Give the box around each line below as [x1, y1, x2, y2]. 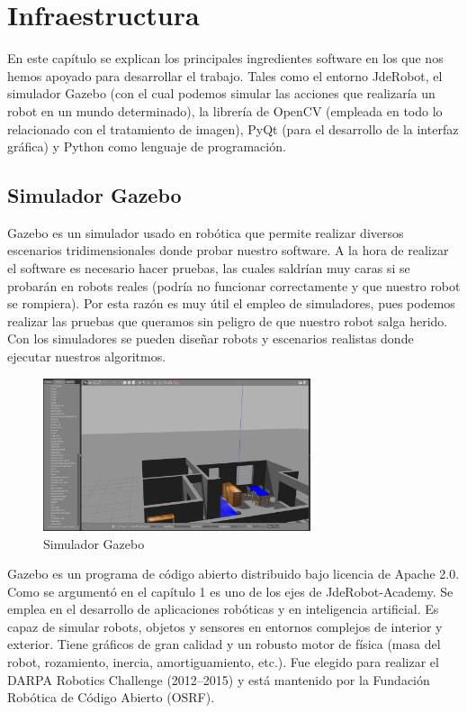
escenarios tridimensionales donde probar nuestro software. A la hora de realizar [7, 241, 449, 260]
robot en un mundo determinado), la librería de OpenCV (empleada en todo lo [7, 101, 443, 120]
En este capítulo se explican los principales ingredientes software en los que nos [7, 49, 444, 68]
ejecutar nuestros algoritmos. [7, 347, 166, 366]
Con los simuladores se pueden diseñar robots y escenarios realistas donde [7, 329, 414, 348]
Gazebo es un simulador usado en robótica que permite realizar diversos [7, 223, 404, 242]
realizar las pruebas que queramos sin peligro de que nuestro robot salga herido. [7, 311, 448, 330]
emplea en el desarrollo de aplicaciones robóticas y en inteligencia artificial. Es [7, 599, 439, 618]
